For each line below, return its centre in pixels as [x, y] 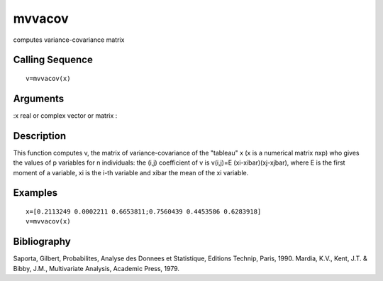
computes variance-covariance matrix [69, 40]
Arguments [39, 98]
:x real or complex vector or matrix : [65, 115]
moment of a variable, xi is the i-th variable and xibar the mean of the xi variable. [131, 172]
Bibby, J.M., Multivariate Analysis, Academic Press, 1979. [96, 268]
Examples [35, 193]
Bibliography [42, 242]
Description [40, 136]
